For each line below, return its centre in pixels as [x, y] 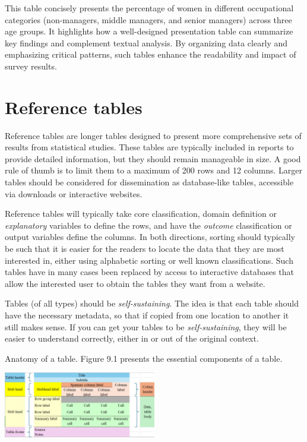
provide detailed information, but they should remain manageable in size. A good [153, 158]
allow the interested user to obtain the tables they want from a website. [135, 283]
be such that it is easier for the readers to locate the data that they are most [145, 249]
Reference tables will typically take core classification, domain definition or [141, 214]
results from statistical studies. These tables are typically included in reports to [149, 147]
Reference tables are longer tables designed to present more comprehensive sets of [153, 135]
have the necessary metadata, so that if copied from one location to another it [147, 315]
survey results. [31, 66]
